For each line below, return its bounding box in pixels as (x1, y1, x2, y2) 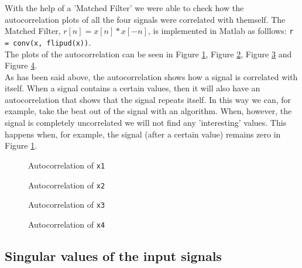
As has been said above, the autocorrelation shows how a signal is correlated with (5, 70, 298, 83)
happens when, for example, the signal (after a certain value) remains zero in (5, 128, 281, 140)
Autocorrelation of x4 (28, 218, 105, 230)
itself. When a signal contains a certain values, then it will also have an (5, 82, 260, 94)
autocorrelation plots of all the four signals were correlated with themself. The (5, 13, 286, 25)
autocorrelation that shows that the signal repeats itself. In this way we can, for (5, 93, 291, 105)
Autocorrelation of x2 (28, 178, 105, 191)
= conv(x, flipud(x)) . (5, 36, 91, 48)
